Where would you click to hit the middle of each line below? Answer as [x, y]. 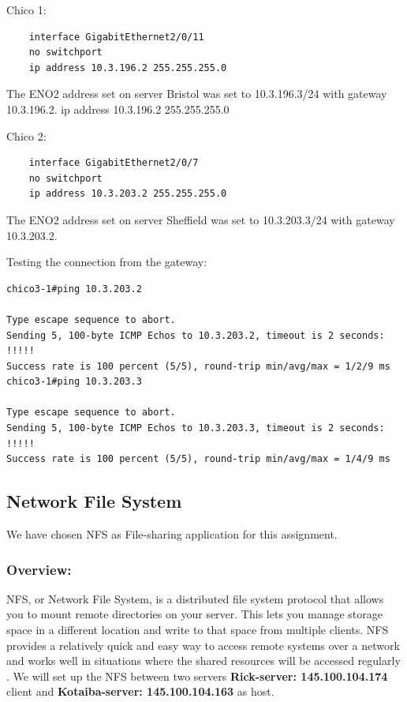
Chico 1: [26, 9]
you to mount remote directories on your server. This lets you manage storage [194, 614]
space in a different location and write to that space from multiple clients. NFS [198, 630]
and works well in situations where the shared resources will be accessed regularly [203, 661]
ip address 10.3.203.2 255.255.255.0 [128, 194]
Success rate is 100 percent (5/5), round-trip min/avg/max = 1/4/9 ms [198, 459]
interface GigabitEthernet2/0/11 [116, 37]
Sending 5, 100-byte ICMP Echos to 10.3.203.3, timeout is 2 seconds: [196, 428]
